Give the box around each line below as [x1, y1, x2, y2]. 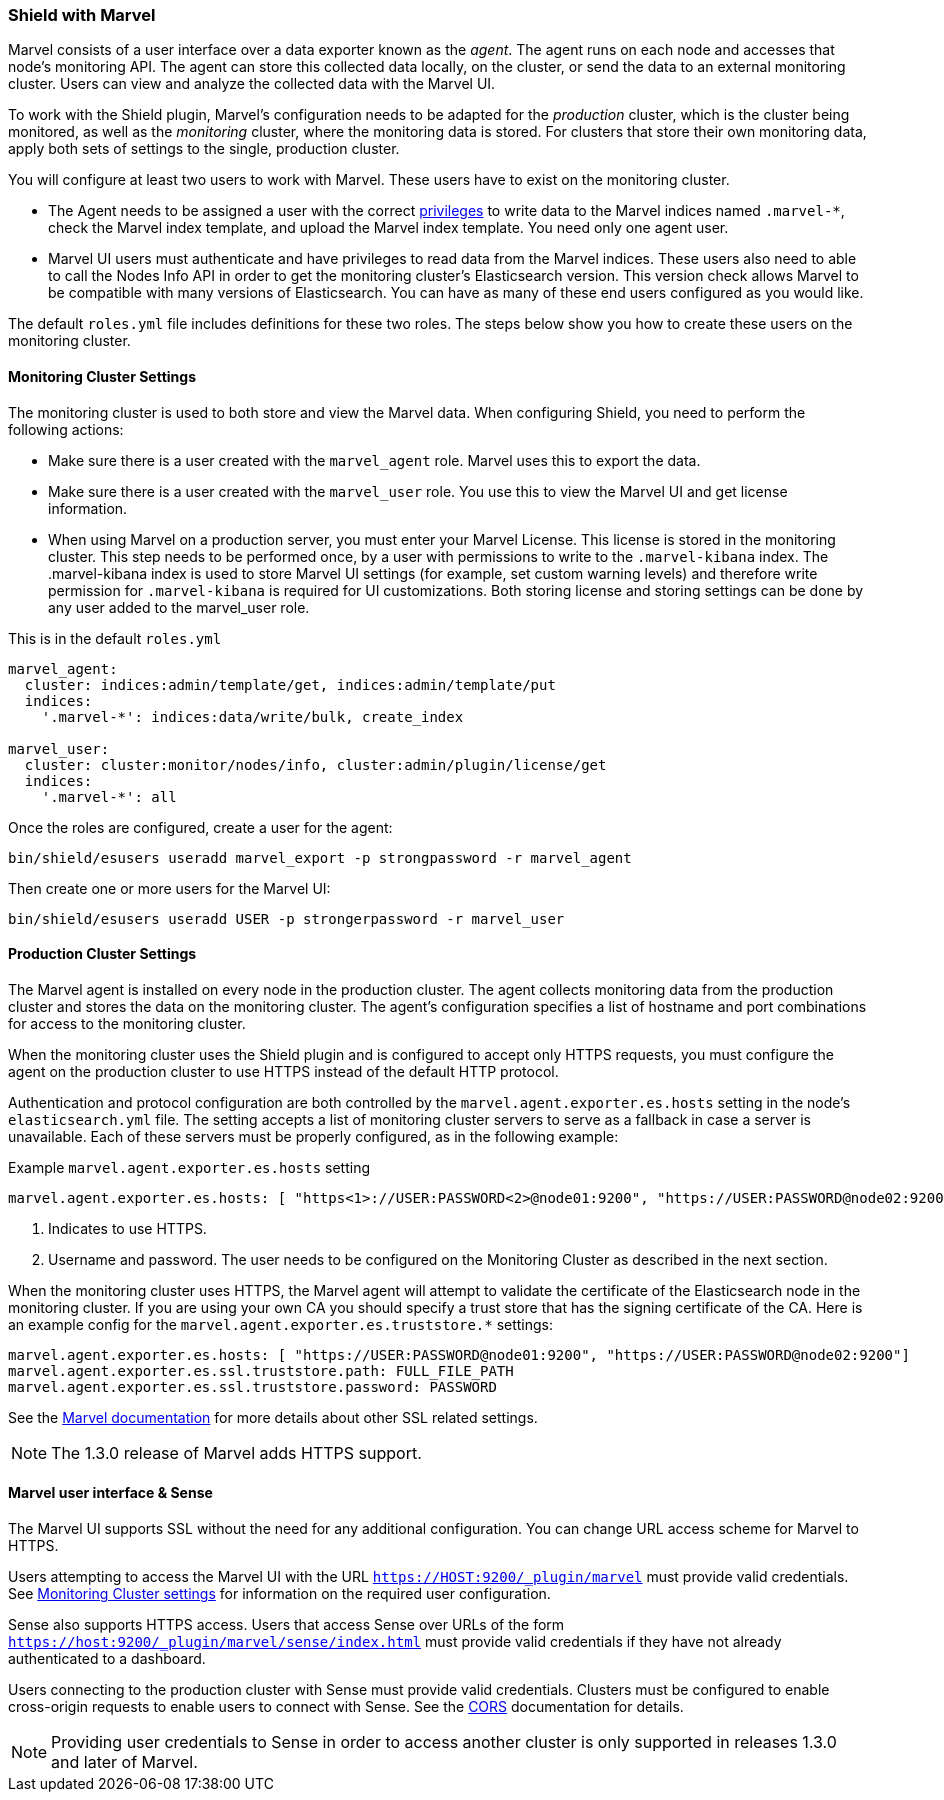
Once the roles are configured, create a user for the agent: [8, 818, 393, 836]
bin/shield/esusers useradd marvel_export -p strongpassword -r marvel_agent [8, 849, 632, 866]
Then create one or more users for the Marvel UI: [8, 879, 331, 897]
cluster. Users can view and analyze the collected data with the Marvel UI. [8, 75, 496, 93]
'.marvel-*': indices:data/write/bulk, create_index [41, 708, 464, 725]
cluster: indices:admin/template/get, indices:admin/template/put [24, 676, 556, 693]
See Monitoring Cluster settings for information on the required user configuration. [8, 1585, 551, 1603]
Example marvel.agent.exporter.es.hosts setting [8, 1158, 371, 1176]
